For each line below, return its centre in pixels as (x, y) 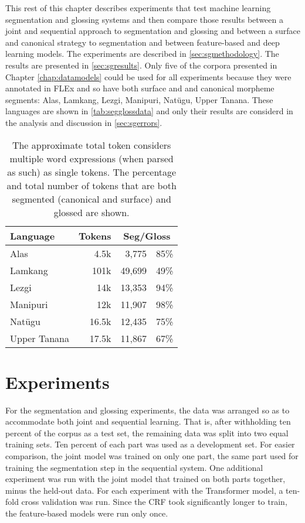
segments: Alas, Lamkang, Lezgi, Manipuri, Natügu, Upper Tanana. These (139, 99)
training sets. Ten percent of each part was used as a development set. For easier (150, 444)
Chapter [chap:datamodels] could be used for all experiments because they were (148, 76)
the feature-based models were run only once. (87, 513)
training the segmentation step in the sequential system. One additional (134, 467)
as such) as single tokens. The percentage (92, 172)
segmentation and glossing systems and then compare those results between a (144, 19)
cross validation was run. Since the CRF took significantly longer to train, (154, 502)
